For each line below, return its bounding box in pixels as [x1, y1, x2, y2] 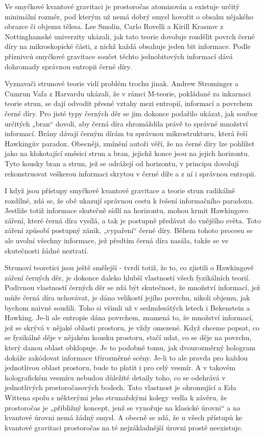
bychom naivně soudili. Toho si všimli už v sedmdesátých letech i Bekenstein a [5, 302, 250, 313]
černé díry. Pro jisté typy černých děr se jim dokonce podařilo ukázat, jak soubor [5, 108, 258, 118]
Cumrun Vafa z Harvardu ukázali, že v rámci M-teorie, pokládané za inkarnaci [5, 88, 251, 98]
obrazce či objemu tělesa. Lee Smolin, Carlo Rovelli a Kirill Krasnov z [5, 21, 224, 32]
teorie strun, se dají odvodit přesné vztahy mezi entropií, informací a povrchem [5, 98, 253, 109]
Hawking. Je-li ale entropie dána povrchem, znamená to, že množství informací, [5, 312, 254, 323]
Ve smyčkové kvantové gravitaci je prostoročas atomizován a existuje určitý [5, 1, 240, 11]
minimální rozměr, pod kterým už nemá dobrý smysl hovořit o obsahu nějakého [5, 11, 254, 21]
